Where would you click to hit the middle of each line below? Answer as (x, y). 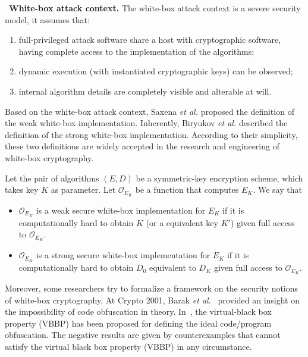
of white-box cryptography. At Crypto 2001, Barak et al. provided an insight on (153, 300)
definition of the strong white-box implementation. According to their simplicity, (151, 134)
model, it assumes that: (47, 19)
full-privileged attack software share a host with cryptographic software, (150, 40)
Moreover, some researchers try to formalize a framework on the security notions (152, 288)
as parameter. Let (83, 190)
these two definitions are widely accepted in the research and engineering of (142, 146)
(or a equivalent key (182, 222)
